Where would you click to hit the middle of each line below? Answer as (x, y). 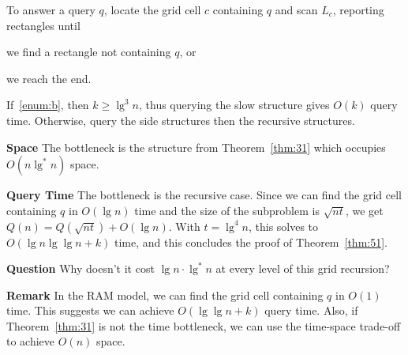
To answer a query (51, 9)
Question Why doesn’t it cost (80, 268)
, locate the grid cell (152, 9)
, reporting (358, 9)
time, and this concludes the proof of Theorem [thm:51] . (251, 242)
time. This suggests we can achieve (90, 310)
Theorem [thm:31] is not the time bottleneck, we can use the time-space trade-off (204, 325)
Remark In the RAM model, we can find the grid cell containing (165, 295)
